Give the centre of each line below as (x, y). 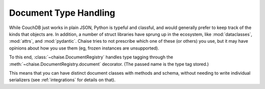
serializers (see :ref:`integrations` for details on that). (62, 80)
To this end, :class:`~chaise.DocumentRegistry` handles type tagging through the (91, 57)
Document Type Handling (62, 13)
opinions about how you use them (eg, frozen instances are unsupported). (84, 48)
